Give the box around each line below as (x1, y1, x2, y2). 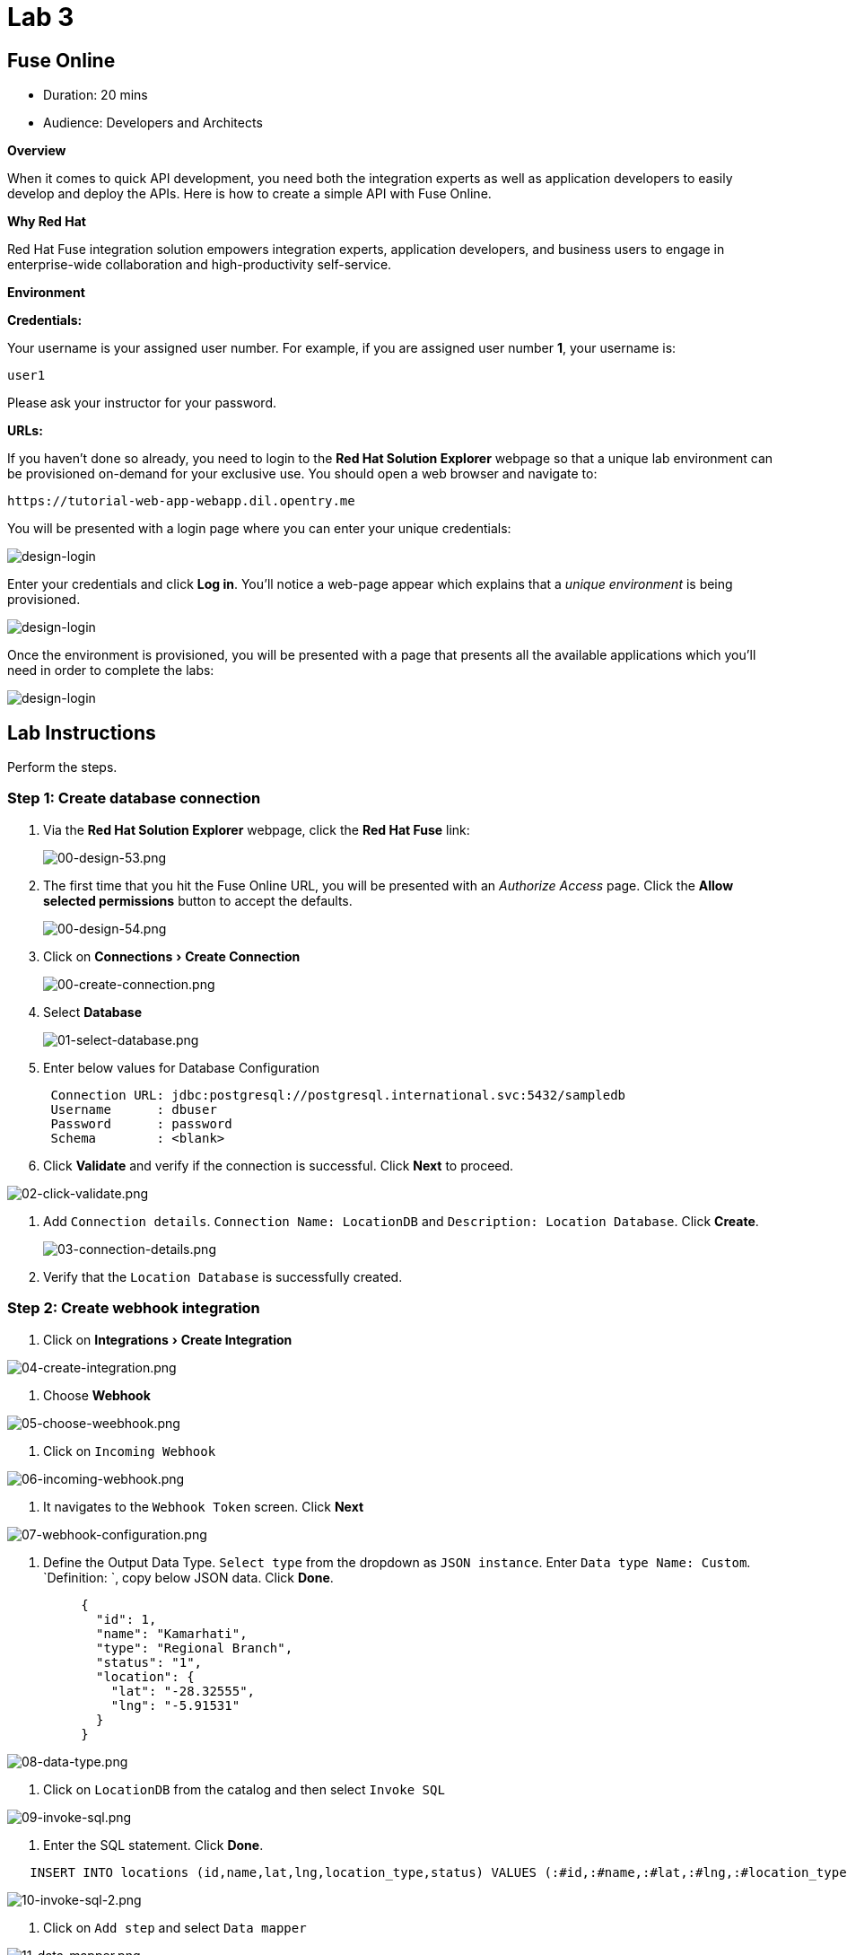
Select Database (43, 1004, 143, 1020)
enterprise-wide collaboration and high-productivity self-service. (7, 257, 392, 273)
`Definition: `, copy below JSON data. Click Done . (43, 1569, 334, 1585)
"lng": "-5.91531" (110, 1697, 240, 1713)
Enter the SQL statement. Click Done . (43, 1837, 264, 1853)
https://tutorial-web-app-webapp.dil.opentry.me (7, 494, 355, 509)
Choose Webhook (43, 1387, 151, 1403)
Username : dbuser (50, 1101, 217, 1117)
